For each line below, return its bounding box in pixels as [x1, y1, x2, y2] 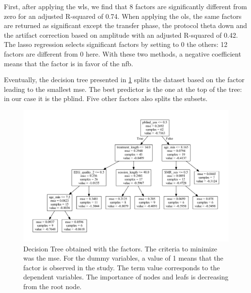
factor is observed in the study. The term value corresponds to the [23, 262, 220, 272]
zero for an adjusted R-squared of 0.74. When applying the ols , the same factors [4, 11, 242, 21]
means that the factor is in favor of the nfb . [4, 58, 133, 68]
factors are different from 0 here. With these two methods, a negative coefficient [4, 48, 241, 59]
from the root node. [23, 281, 82, 291]
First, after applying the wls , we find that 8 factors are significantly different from [4, 1, 247, 11]
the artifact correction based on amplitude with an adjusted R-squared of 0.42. [4, 29, 238, 40]
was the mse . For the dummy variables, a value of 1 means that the [23, 253, 223, 263]
